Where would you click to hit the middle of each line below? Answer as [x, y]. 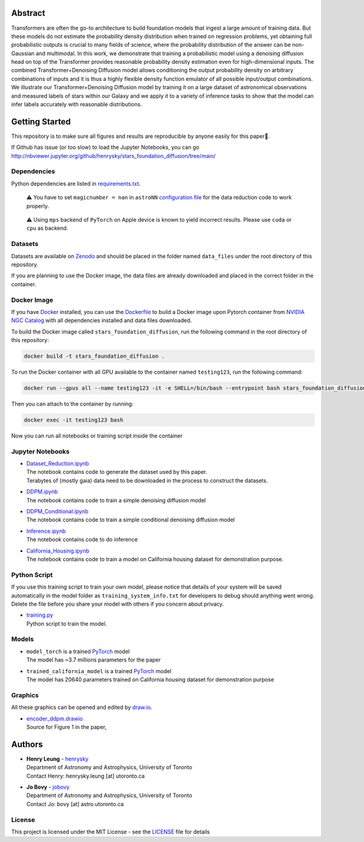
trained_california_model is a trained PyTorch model [99, 671]
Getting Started [41, 122]
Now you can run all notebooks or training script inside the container [97, 436]
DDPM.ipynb [42, 491]
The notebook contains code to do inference [82, 539]
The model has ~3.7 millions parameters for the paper [93, 660]
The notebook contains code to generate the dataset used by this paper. [117, 472]
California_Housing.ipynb [58, 550]
